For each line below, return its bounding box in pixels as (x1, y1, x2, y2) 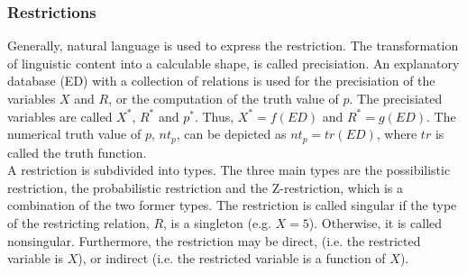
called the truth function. (7, 142, 147, 161)
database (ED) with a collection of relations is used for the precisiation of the (7, 71, 435, 90)
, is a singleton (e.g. (163, 214, 271, 233)
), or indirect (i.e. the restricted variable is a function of (78, 249, 386, 268)
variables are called (7, 106, 113, 125)
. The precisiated (349, 89, 443, 107)
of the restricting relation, (7, 214, 150, 233)
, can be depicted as (176, 124, 287, 143)
